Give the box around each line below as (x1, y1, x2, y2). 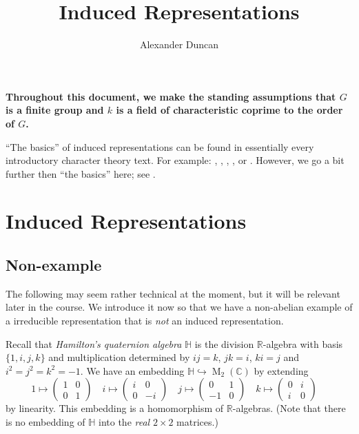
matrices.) (176, 415, 218, 429)
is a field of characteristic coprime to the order (116, 103, 343, 117)
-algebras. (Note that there (232, 401, 346, 415)
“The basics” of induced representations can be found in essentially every (6, 139, 314, 154)
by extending (254, 363, 309, 378)
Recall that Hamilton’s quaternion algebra (6, 336, 182, 351)
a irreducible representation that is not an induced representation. (6, 313, 284, 328)
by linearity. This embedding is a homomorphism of (6, 401, 224, 415)
